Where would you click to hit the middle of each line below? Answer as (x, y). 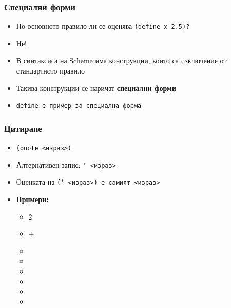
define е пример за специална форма (79, 106)
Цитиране (23, 128)
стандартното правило (50, 71)
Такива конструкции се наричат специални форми (96, 88)
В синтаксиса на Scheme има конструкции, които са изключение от (121, 60)
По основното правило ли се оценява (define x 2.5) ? (103, 26)
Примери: (32, 199)
